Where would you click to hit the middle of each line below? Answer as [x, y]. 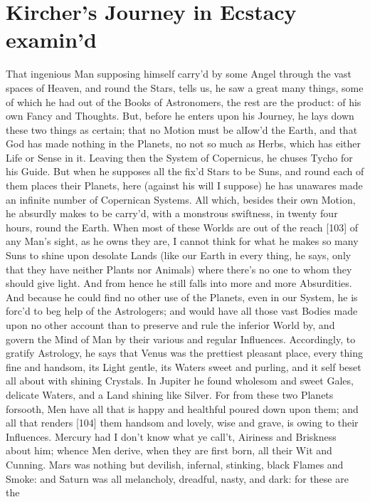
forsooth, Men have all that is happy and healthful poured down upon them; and [182, 408]
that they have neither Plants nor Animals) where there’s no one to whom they [179, 269]
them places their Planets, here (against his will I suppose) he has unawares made [184, 185]
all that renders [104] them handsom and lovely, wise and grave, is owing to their [182, 423]
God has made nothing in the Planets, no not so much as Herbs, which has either [183, 143]
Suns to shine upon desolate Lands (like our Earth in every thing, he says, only [179, 255]
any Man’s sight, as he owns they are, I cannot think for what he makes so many [182, 241]
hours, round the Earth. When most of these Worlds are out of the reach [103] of [182, 227]
